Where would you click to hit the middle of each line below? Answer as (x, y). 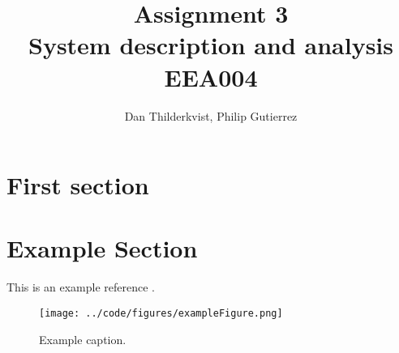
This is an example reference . (81, 287)
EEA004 (211, 77)
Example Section (102, 248)
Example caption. (83, 339)
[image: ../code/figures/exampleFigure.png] (161, 313)
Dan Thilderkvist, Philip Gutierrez (211, 115)
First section (78, 185)
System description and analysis (211, 45)
